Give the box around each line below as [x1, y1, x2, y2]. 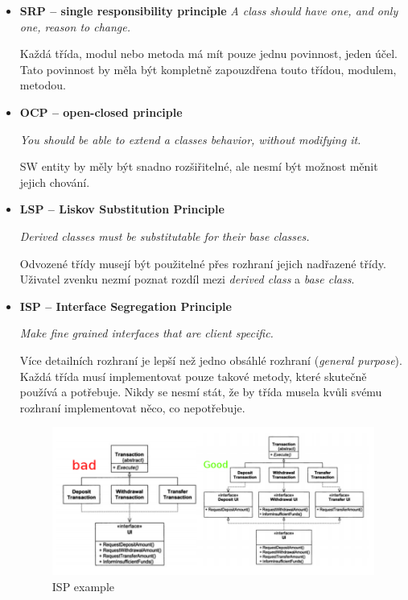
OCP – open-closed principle [19, 103, 183, 120]
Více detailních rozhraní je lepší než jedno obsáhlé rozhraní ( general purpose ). [19, 351, 402, 368]
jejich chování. [19, 173, 90, 190]
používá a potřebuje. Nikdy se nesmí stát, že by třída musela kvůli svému [19, 383, 382, 400]
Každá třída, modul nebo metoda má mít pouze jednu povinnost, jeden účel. [19, 45, 398, 62]
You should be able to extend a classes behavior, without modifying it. [19, 130, 361, 147]
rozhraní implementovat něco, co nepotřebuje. [19, 399, 245, 416]
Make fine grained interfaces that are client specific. [19, 325, 274, 341]
